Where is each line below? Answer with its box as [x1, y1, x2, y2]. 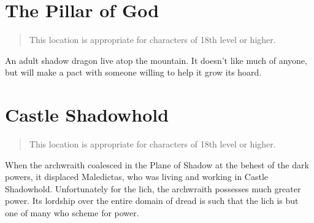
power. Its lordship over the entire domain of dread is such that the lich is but [5, 194, 299, 207]
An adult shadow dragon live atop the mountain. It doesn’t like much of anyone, [5, 53, 307, 66]
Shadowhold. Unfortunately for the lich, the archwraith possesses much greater [5, 182, 301, 195]
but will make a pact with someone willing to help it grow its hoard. [5, 66, 262, 79]
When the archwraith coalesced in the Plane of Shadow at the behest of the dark [5, 158, 309, 171]
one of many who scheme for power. [5, 206, 139, 219]
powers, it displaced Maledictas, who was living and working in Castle [5, 170, 269, 183]
